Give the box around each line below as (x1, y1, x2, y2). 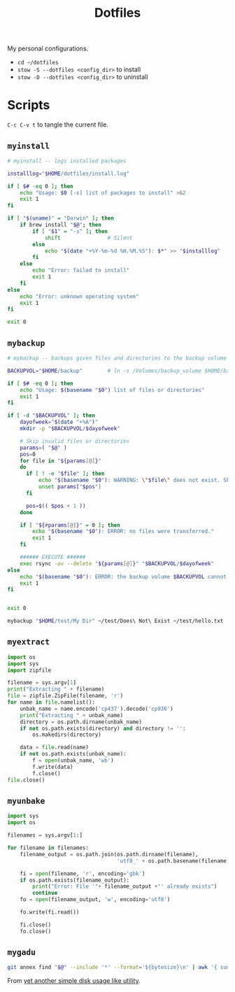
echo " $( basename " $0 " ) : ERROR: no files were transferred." (32, 528, 215, 535)
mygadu (7, 947, 36, 958)
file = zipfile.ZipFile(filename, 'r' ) (7, 693, 124, 700)
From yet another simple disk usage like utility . (7, 977, 141, 985)
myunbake (7, 795, 45, 806)
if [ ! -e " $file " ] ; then (25, 470, 105, 477)
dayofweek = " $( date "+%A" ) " (20, 418, 99, 426)
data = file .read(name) (20, 744, 90, 751)
